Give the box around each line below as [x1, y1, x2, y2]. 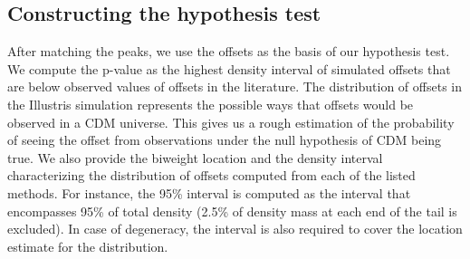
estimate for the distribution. [7, 236, 168, 255]
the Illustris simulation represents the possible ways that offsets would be [7, 94, 414, 113]
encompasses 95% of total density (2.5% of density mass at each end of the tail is [7, 201, 457, 220]
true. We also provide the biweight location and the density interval [7, 148, 383, 167]
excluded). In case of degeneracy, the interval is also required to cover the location [7, 219, 463, 238]
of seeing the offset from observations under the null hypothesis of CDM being [7, 130, 442, 149]
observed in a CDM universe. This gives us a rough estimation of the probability [7, 112, 455, 131]
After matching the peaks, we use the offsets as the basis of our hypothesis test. [7, 42, 450, 61]
